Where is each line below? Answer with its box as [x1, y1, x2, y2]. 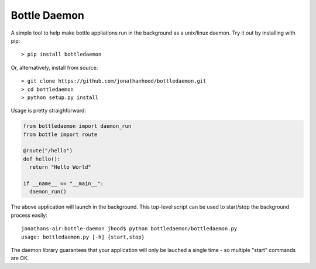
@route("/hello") [23, 147, 73, 154]
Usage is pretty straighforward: [11, 107, 86, 114]
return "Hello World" [29, 164, 92, 171]
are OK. [11, 255, 29, 262]
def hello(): [23, 155, 61, 162]
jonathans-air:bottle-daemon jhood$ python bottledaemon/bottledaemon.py [21, 226, 238, 232]
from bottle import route [23, 131, 98, 138]
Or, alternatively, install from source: [11, 64, 98, 71]
